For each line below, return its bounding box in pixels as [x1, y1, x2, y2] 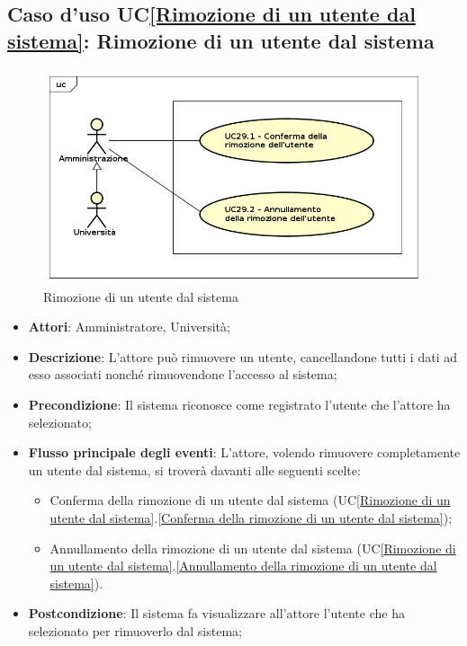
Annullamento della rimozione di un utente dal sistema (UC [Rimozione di [49, 538, 456, 557]
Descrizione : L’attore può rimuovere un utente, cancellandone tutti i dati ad [28, 347, 457, 366]
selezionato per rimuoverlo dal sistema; [28, 622, 242, 640]
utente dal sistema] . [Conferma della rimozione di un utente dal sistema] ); [49, 509, 453, 527]
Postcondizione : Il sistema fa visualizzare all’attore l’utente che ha [28, 604, 405, 623]
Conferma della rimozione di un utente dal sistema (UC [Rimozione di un [49, 491, 451, 509]
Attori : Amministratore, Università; [28, 317, 230, 336]
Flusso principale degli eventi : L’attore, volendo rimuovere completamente [28, 443, 461, 462]
